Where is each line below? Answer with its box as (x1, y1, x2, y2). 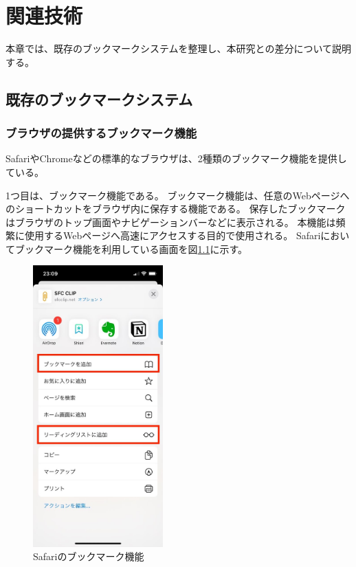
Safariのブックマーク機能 (33, 549, 144, 564)
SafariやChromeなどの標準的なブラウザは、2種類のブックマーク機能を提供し (5, 151, 347, 166)
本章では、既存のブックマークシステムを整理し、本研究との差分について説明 (5, 41, 352, 56)
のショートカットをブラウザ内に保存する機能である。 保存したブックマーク (5, 201, 346, 216)
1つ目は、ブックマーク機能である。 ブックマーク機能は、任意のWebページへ (5, 188, 350, 202)
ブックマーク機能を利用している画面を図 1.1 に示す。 (14, 241, 248, 256)
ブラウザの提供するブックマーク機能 (5, 124, 197, 142)
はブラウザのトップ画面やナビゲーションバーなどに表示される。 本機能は (5, 214, 336, 229)
